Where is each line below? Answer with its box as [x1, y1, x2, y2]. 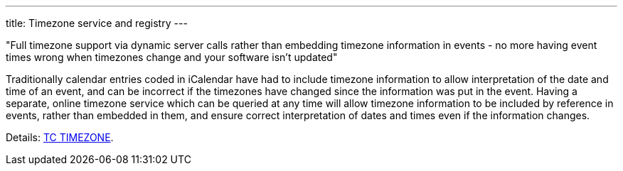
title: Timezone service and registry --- [6, 17, 188, 29]
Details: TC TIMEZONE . [6, 131, 114, 143]
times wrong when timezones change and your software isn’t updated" [6, 51, 338, 63]
